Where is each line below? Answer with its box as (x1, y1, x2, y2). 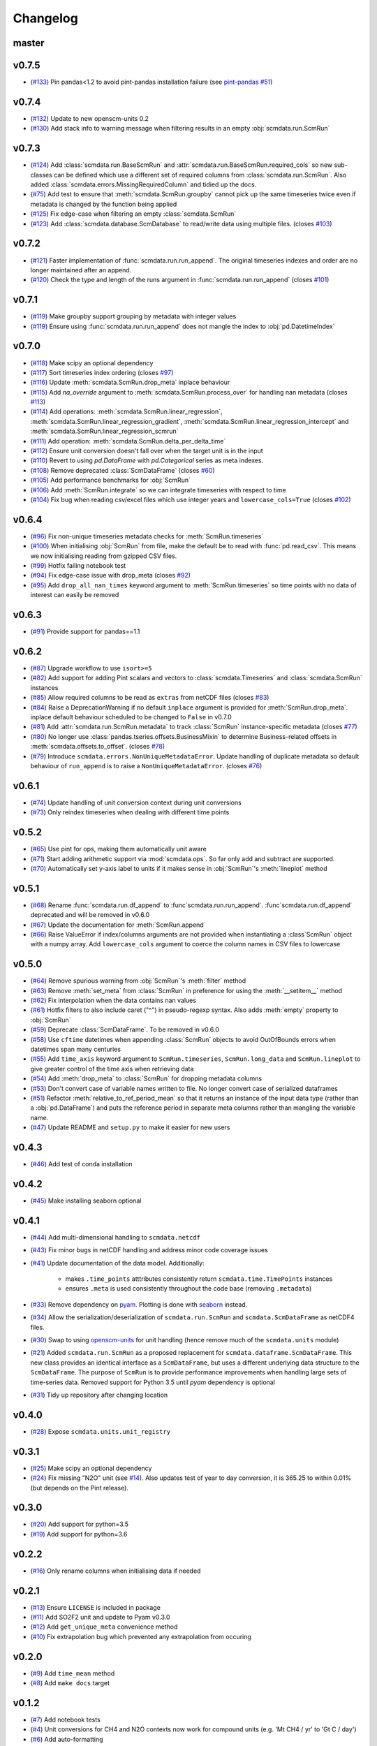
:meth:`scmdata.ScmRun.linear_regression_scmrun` (30, 427, 179, 436)
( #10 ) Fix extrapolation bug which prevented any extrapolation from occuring (30, 1632, 251, 1641)
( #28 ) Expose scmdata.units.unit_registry (30, 1427, 171, 1435)
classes (30, 170, 52, 179)
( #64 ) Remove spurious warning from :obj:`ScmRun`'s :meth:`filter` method (30, 976, 246, 985)
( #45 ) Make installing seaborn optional (30, 1196, 142, 1205)
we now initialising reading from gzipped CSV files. (30, 552, 177, 560)
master (13, 37, 45, 49)
